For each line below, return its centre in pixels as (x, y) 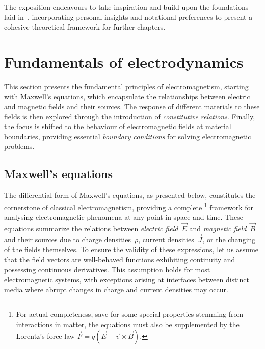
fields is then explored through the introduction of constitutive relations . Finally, (130, 116)
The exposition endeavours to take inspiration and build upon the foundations (126, 7)
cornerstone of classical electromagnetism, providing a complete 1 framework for (129, 206)
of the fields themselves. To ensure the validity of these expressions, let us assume (131, 249)
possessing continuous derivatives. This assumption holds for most (107, 269)
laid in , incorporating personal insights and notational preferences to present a (128, 17)
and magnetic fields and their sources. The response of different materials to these (132, 106)
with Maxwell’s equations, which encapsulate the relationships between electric (127, 96)
